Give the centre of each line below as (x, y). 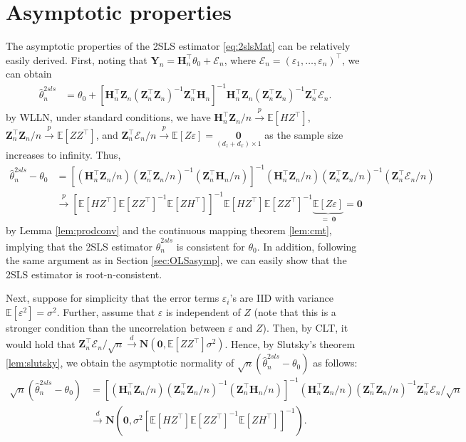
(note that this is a (295, 312)
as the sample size (304, 135)
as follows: (335, 363)
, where (240, 59)
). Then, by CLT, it (305, 328)
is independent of (203, 312)
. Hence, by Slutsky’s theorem (290, 343)
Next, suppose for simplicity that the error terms (113, 298)
